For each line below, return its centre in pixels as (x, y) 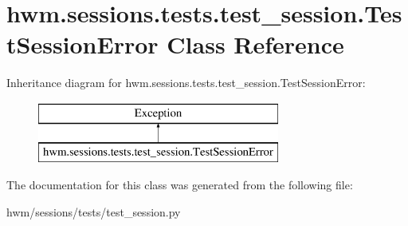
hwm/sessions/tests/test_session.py (94, 211)
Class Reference (255, 44)
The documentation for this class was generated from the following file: (180, 185)
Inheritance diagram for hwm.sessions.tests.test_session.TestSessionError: (186, 83)
